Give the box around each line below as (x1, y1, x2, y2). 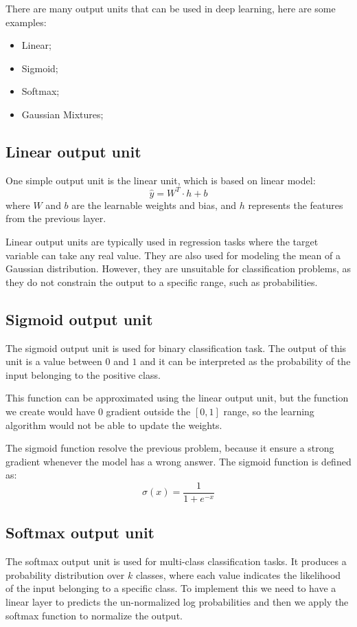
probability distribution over (5, 567, 125, 582)
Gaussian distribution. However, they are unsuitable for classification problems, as (5, 261, 351, 276)
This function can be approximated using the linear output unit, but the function (5, 390, 349, 405)
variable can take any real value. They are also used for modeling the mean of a (5, 247, 341, 262)
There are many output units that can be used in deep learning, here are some (5, 1, 336, 15)
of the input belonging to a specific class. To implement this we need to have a (5, 581, 336, 595)
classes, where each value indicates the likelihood (135, 567, 341, 582)
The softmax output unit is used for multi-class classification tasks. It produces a (5, 554, 347, 569)
